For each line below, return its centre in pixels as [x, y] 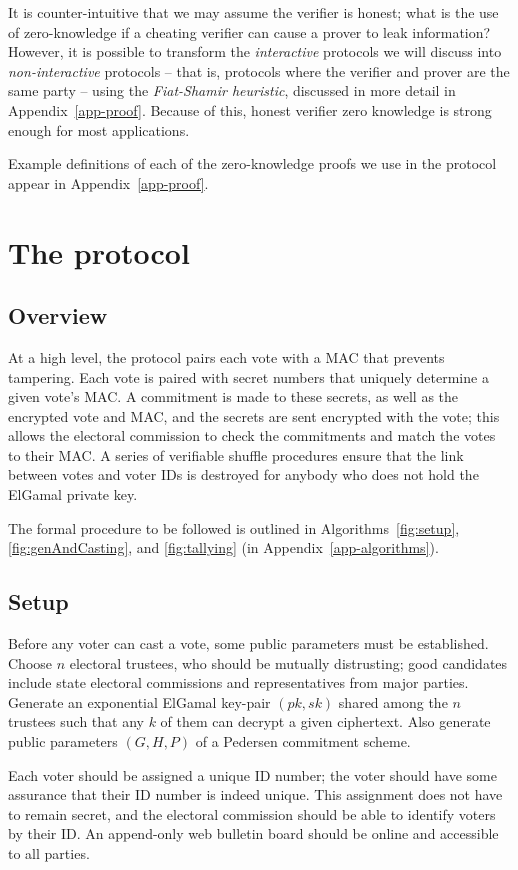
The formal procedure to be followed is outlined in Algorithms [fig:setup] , [234, 527]
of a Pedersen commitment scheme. [303, 741]
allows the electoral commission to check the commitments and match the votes [252, 435]
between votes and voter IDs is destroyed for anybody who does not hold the [243, 474]
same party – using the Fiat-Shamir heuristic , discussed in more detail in [232, 90]
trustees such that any [76, 721]
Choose [30, 662]
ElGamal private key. [73, 494]
